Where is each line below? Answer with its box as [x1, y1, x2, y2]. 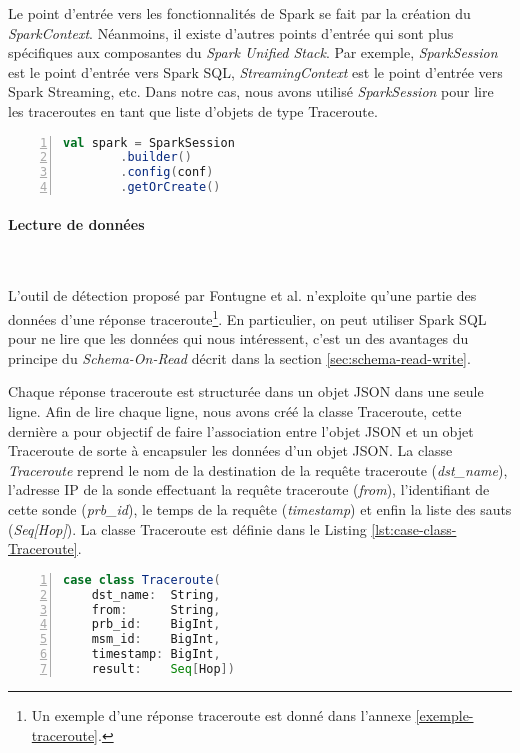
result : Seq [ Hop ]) [91, 662, 235, 677]
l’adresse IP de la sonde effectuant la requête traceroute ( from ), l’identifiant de [8, 479, 490, 500]
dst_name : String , [91, 587, 221, 602]
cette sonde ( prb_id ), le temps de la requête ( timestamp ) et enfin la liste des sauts [8, 499, 512, 520]
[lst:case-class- [371, 518, 457, 539]
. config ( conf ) [120, 165, 214, 180]
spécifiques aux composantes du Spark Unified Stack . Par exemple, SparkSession [8, 42, 498, 63]
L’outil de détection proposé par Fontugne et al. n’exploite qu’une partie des [8, 285, 477, 306]
